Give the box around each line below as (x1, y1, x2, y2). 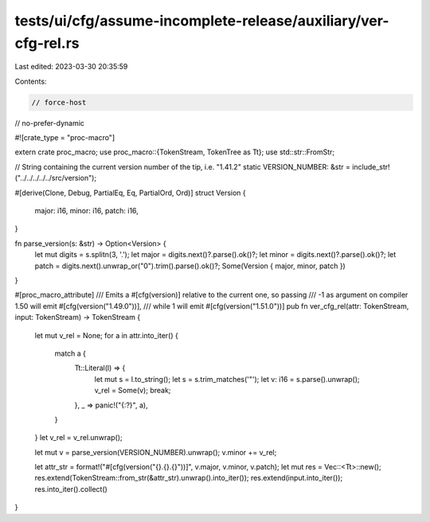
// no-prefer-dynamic (14, 118, 85, 127)
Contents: (14, 76, 47, 86)
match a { (54, 349, 87, 358)
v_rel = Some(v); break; (94, 386, 171, 395)
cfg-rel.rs (14, 34, 80, 52)
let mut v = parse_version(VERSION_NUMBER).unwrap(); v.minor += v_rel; (34, 447, 277, 457)
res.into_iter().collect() (34, 484, 107, 493)
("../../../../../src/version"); (14, 173, 97, 183)
